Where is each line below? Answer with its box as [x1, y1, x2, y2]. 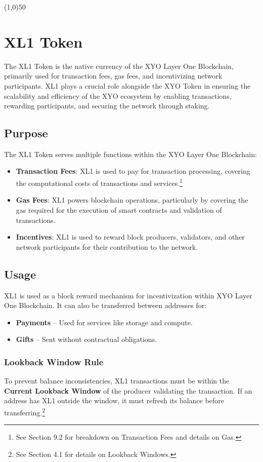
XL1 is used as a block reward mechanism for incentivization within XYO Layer [4, 290, 252, 300]
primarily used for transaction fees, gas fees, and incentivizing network [4, 70, 223, 81]
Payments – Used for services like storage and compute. [16, 317, 193, 327]
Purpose [4, 125, 48, 141]
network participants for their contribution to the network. [16, 241, 198, 252]
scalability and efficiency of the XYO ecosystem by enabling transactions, [4, 90, 232, 101]
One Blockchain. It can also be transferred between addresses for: [4, 300, 207, 311]
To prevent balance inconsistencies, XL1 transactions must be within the [4, 375, 230, 386]
